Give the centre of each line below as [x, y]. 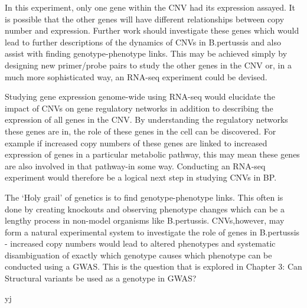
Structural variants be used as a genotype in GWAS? [101, 278]
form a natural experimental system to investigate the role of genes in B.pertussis [152, 232]
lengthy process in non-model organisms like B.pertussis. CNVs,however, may [145, 220]
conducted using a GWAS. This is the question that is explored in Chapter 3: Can [153, 266]
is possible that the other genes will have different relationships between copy [145, 19]
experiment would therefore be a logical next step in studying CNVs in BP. [141, 177]
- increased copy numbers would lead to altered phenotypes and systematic [140, 243]
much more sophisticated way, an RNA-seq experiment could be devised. [136, 76]
